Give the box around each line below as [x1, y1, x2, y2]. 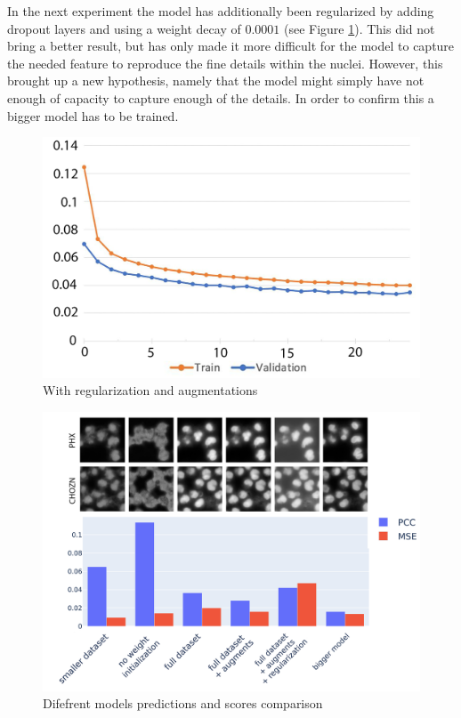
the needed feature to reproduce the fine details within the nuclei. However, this [7, 53, 443, 72]
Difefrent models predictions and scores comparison [43, 694, 323, 713]
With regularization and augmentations [43, 381, 258, 399]
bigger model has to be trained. [7, 106, 179, 125]
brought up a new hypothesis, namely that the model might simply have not [7, 71, 425, 90]
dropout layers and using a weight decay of [7, 19, 241, 37]
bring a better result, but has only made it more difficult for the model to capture [7, 36, 455, 55]
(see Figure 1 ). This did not [283, 19, 435, 37]
